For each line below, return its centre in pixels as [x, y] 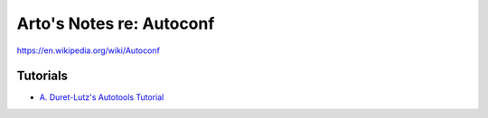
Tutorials [42, 76]
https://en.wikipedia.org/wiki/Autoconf [88, 50]
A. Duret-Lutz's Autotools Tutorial [102, 97]
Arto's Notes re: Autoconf [116, 23]
